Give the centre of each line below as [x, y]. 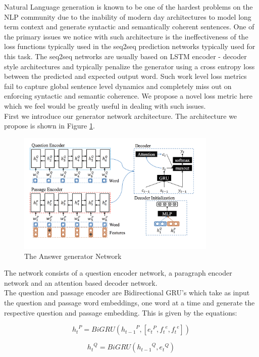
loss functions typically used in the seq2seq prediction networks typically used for [130, 46]
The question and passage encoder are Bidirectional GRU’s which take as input [127, 293]
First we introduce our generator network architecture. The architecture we [121, 116]
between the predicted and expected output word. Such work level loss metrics [125, 76]
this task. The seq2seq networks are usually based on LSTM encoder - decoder [125, 56]
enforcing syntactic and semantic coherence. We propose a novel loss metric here [128, 96]
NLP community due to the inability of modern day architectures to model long [128, 16]
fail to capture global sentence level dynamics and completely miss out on [118, 86]
